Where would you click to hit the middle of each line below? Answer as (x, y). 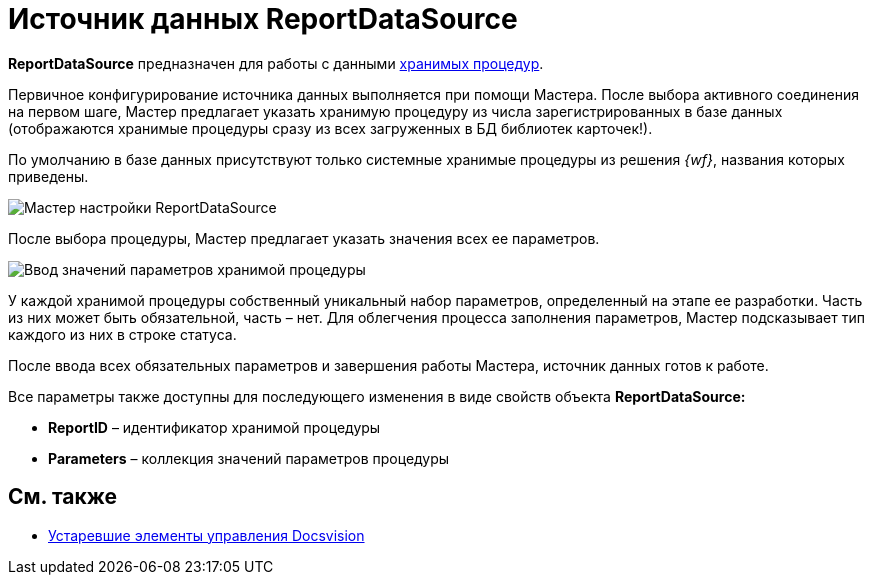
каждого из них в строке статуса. (122, 334)
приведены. (48, 176)
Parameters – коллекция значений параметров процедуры (249, 458)
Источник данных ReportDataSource (263, 19)
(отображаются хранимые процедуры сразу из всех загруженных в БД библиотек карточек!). (330, 128)
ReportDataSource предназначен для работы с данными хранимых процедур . (276, 63)
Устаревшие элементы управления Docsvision (206, 535)
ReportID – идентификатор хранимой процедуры (214, 427)
